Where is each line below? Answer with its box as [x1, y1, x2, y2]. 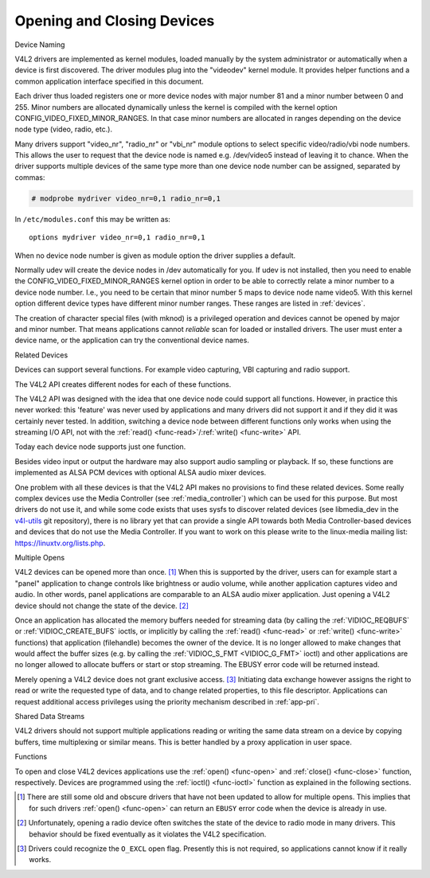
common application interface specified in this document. [14, 76, 205, 86]
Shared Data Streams [14, 712, 85, 721]
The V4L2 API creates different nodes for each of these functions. [14, 379, 232, 389]
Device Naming [14, 40, 65, 49]
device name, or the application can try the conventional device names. [14, 335, 250, 345]
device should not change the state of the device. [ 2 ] [14, 601, 189, 611]
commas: [14, 172, 45, 182]
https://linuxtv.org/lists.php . [14, 538, 106, 548]
